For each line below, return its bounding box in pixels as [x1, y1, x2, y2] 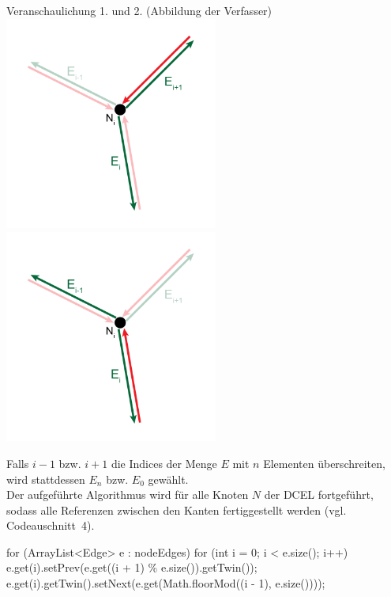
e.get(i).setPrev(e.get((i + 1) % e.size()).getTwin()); [6, 559, 258, 576]
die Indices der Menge [111, 454, 217, 471]
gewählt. [148, 470, 189, 487]
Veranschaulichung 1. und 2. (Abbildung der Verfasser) [6, 2, 273, 18]
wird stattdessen [6, 470, 85, 487]
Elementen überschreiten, [263, 454, 385, 471]
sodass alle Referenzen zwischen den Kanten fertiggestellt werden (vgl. [6, 501, 347, 518]
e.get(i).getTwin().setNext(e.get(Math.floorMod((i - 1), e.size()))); [6, 575, 325, 591]
